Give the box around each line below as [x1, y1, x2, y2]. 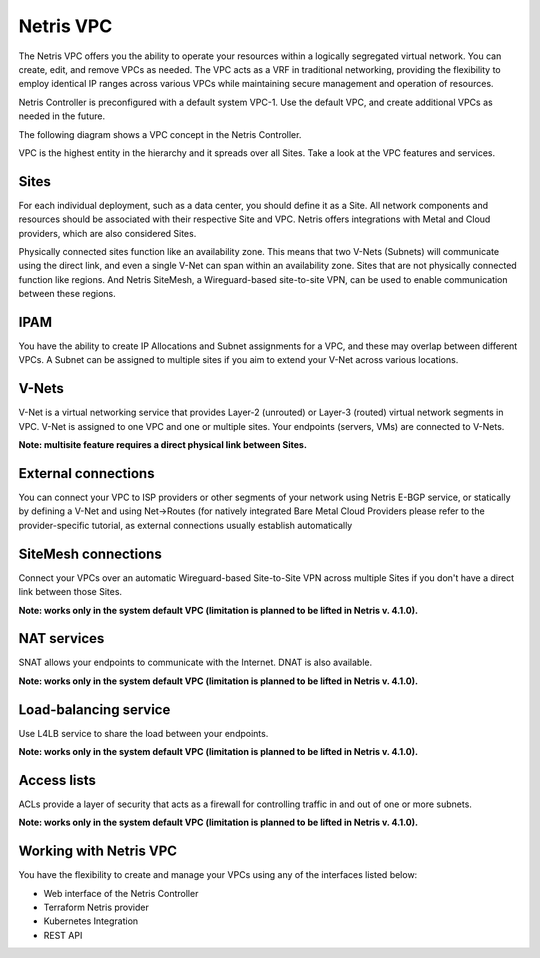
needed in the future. [18, 110, 105, 122]
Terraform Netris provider [43, 901, 149, 914]
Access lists [18, 771, 97, 789]
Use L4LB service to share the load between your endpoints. [18, 727, 269, 739]
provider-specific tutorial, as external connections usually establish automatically [18, 519, 353, 531]
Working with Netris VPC [18, 843, 178, 860]
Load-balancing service [18, 701, 171, 718]
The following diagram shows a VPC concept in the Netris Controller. [18, 128, 302, 140]
